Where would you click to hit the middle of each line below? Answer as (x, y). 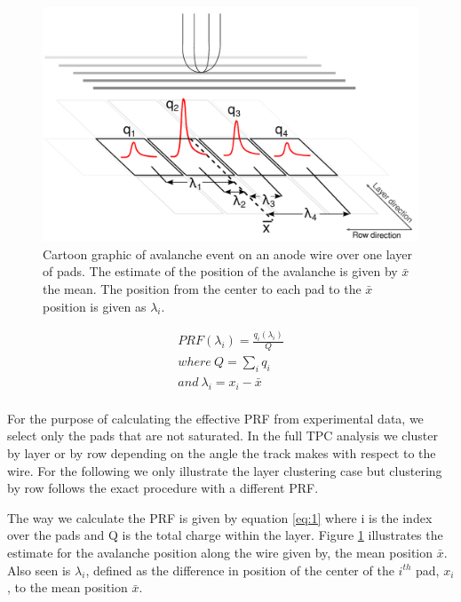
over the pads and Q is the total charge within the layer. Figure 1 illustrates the (225, 535)
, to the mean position (68, 587)
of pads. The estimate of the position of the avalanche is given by (220, 271)
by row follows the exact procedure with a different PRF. (163, 488)
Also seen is (39, 570)
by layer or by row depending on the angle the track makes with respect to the (222, 453)
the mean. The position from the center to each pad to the (202, 288)
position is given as (95, 306)
